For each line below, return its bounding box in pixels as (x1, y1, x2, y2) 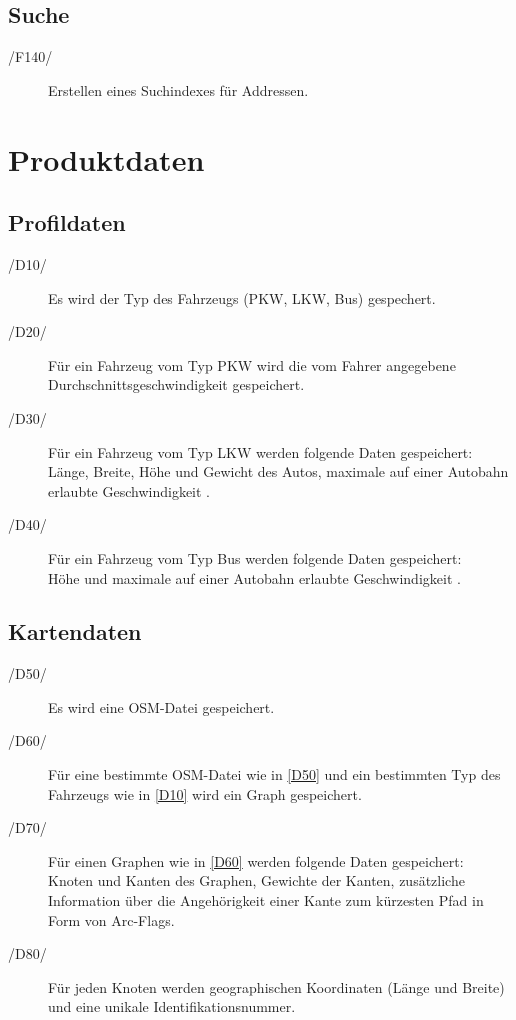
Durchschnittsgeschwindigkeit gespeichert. (48, 374, 305, 395)
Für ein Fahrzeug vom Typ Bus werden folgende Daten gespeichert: (48, 547, 462, 568)
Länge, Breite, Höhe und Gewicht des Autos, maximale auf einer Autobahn (48, 461, 509, 482)
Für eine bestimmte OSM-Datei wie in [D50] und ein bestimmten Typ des (48, 764, 501, 785)
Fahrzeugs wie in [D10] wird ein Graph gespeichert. (48, 783, 362, 804)
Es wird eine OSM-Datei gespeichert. (48, 696, 275, 717)
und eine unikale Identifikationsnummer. (48, 996, 296, 1017)
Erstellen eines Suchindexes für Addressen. (48, 79, 309, 100)
